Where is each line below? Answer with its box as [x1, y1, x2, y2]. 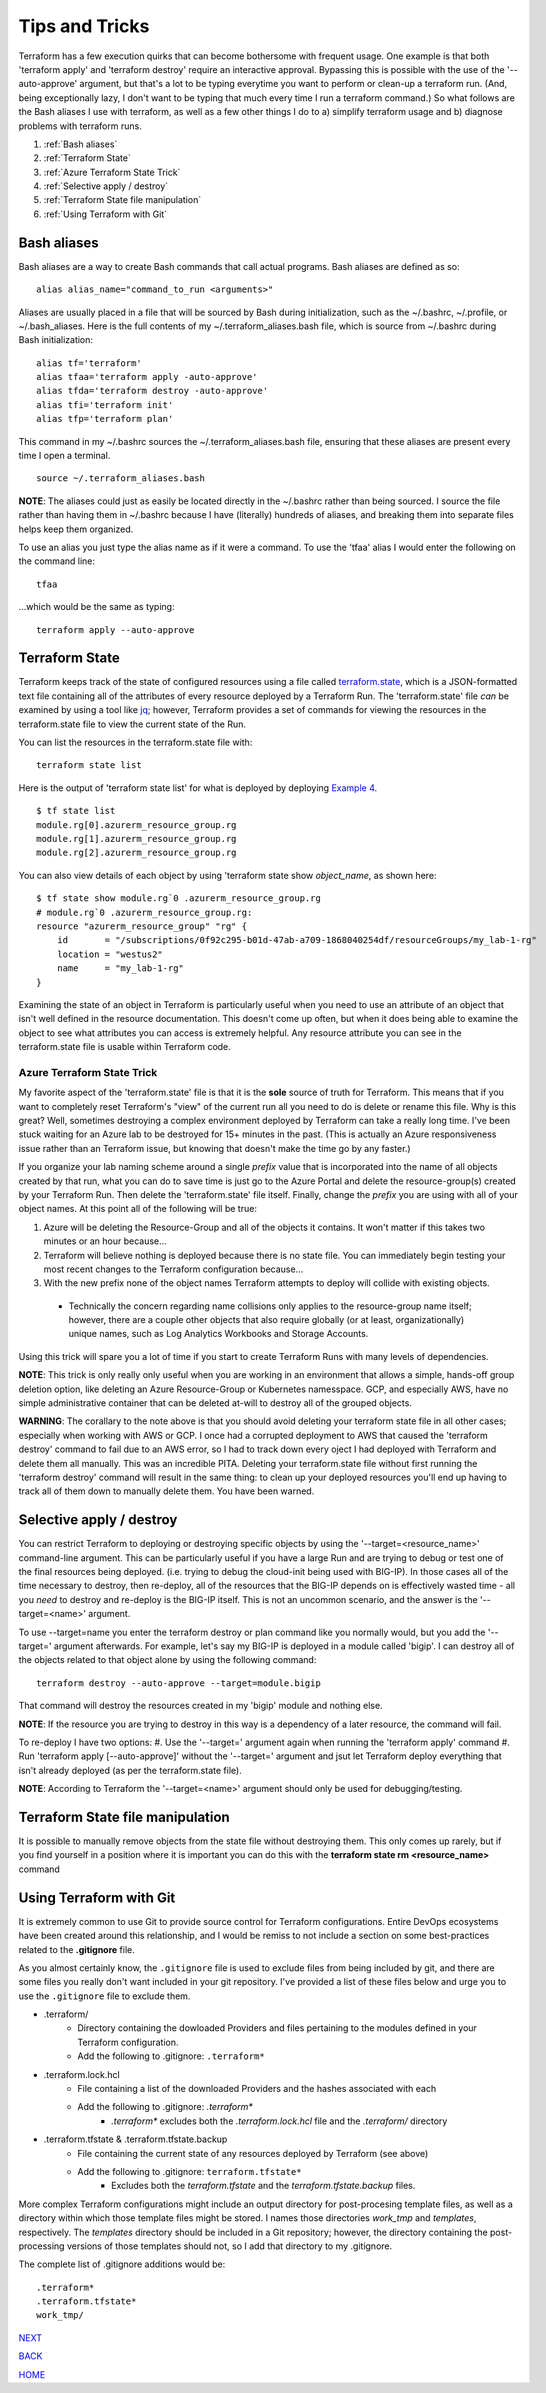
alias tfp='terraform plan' [36, 413, 174, 425]
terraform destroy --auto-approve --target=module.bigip [36, 1677, 322, 1689]
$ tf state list [36, 805, 116, 817]
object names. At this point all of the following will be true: [18, 1203, 257, 1215]
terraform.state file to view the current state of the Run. [18, 718, 247, 730]
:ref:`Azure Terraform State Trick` [43, 166, 181, 178]
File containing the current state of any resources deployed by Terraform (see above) [77, 2147, 429, 2159]
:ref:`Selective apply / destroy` [43, 180, 169, 192]
